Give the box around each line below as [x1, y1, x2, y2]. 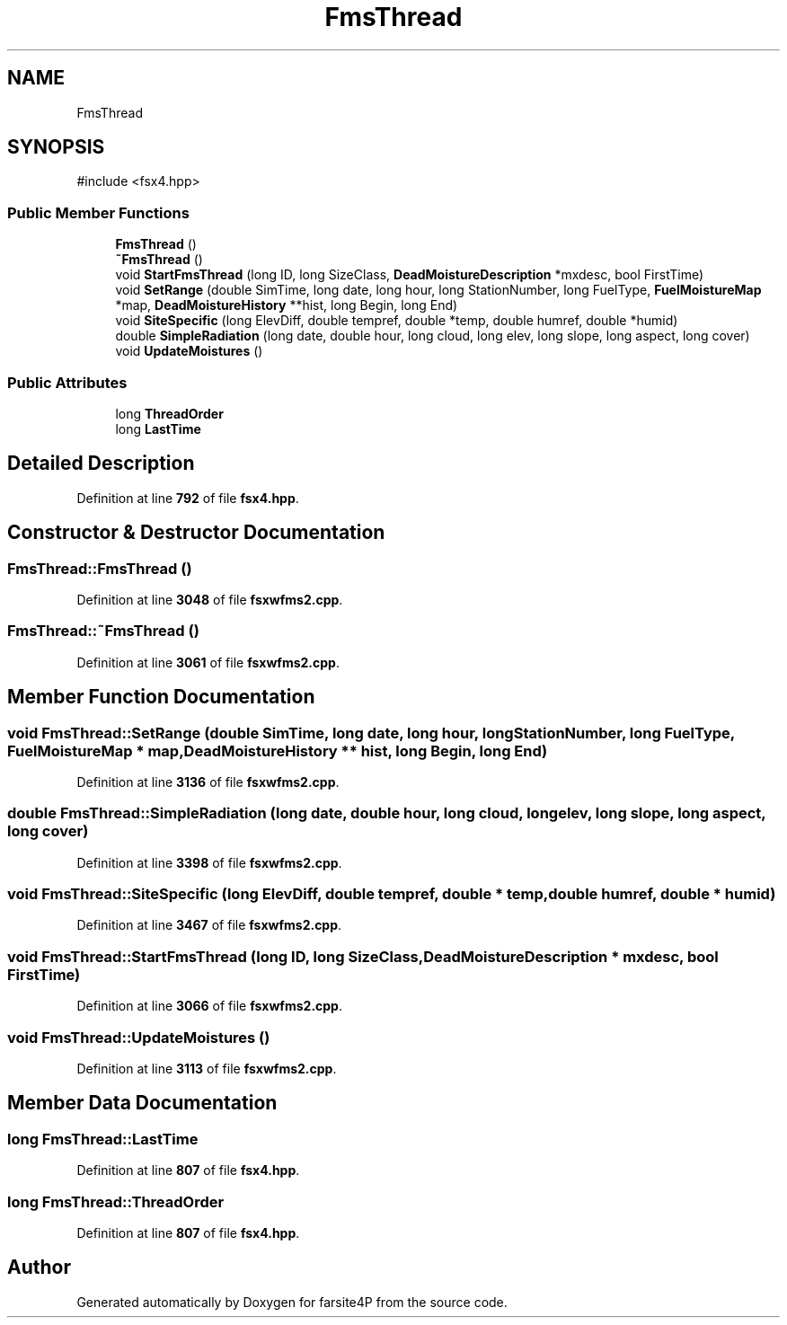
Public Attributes [7, 373, 128, 392]
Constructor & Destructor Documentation [7, 521, 385, 544]
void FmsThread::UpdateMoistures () [7, 1028, 270, 1047]
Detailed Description [7, 452, 195, 475]
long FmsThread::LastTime [7, 1129, 199, 1148]
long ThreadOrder [115, 405, 224, 421]
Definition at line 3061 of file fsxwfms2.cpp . [76, 654, 340, 670]
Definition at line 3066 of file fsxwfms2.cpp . [76, 998, 342, 1014]
